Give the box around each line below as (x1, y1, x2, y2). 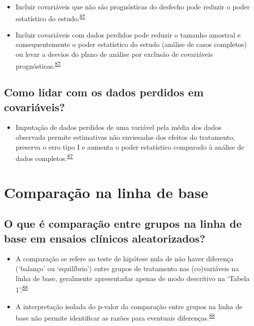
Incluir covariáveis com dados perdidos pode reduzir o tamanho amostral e (15, 29, 241, 40)
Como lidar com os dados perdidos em (4, 84, 204, 100)
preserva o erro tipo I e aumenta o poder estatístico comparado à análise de (15, 141, 245, 152)
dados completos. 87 (15, 152, 73, 163)
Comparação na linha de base (4, 182, 209, 202)
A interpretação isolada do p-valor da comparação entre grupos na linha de (15, 301, 243, 311)
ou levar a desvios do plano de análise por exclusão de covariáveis (15, 49, 213, 59)
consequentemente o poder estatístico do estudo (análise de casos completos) (15, 39, 247, 49)
